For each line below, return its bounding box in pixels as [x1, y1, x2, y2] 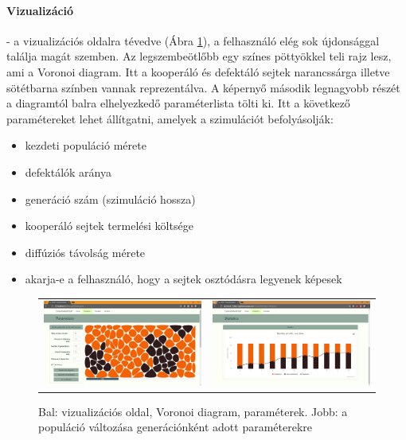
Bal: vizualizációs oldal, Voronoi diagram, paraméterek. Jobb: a [38, 403, 348, 419]
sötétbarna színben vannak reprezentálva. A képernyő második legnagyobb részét [6, 79, 400, 95]
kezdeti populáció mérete [25, 137, 146, 154]
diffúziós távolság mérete [25, 243, 146, 260]
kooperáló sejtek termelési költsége [25, 217, 193, 234]
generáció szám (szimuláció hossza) [25, 190, 196, 207]
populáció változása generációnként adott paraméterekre [38, 419, 313, 435]
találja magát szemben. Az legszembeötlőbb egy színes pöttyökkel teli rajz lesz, [6, 48, 392, 64]
